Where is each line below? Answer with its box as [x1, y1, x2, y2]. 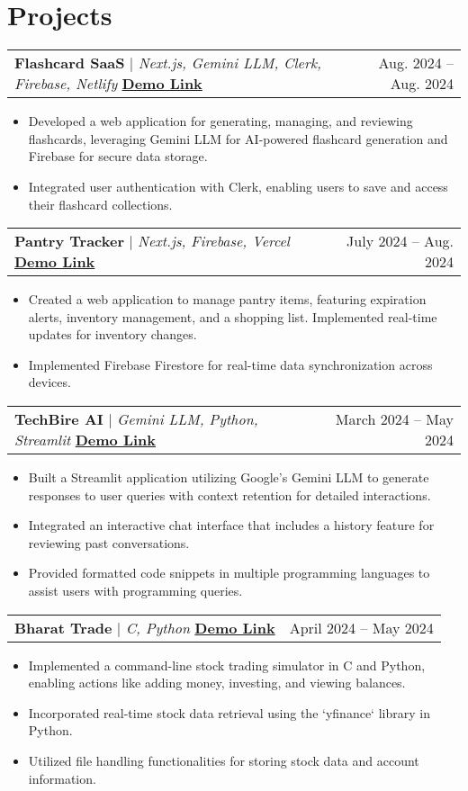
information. [28, 769, 96, 787]
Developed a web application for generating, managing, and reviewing [28, 112, 413, 130]
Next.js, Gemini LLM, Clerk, [138, 52, 321, 74]
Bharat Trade [14, 616, 112, 638]
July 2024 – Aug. [346, 230, 454, 252]
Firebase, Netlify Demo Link [14, 73, 202, 94]
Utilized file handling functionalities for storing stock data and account [28, 751, 419, 769]
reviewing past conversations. [28, 533, 190, 552]
